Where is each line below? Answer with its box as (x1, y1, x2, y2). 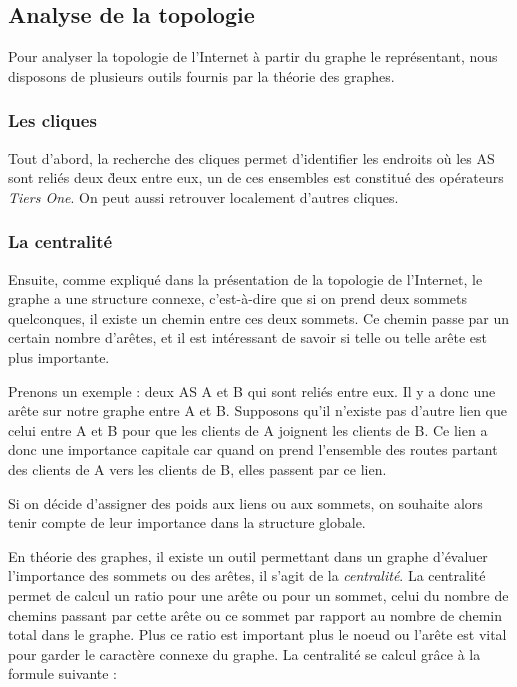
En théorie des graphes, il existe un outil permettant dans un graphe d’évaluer (8, 545, 488, 566)
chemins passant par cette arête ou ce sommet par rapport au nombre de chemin (8, 604, 502, 625)
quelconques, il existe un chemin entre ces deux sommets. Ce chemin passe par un (8, 307, 510, 328)
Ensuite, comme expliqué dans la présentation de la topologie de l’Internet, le (8, 268, 483, 289)
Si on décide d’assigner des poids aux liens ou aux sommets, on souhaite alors (8, 492, 483, 513)
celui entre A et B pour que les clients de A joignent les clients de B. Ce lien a (8, 419, 488, 440)
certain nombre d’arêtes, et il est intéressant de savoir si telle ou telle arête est (8, 327, 488, 348)
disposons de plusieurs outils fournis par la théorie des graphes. (8, 65, 395, 86)
